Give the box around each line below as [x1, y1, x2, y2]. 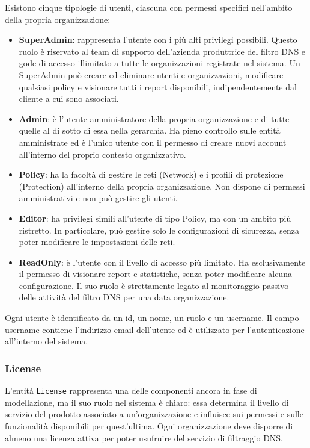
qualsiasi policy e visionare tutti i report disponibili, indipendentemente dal [19, 80, 297, 93]
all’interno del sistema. [5, 335, 88, 347]
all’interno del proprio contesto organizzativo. [19, 148, 186, 160]
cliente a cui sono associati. [19, 92, 119, 105]
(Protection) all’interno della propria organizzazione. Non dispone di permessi [19, 179, 305, 192]
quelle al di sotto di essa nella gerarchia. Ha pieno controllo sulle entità [19, 124, 281, 137]
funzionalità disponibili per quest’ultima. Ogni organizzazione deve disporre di [5, 419, 293, 432]
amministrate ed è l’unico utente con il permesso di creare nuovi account [19, 135, 287, 148]
